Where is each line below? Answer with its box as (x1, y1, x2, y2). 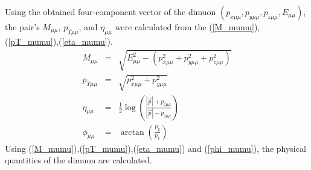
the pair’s (5, 21, 40, 33)
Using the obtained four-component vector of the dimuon (5, 5, 216, 18)
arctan (120, 128, 144, 137)
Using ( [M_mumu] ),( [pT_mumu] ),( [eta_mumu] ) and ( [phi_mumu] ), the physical (5, 142, 306, 154)
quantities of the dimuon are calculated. (5, 154, 152, 166)
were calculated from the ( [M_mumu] (115, 21, 254, 33)
